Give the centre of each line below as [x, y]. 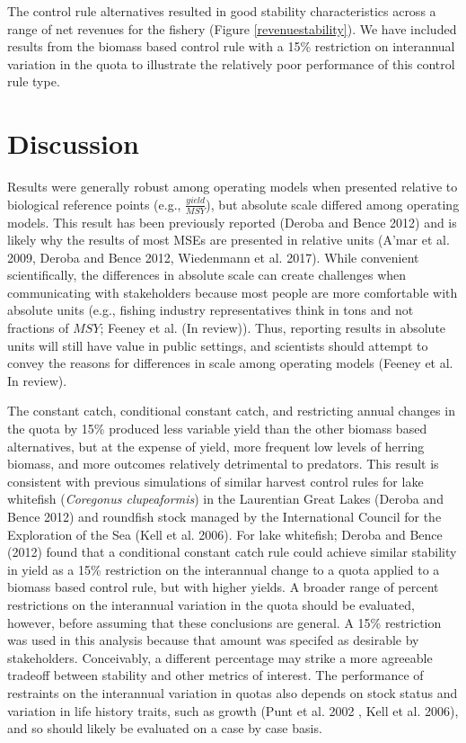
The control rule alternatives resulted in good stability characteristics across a [222, 11]
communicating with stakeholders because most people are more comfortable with [233, 292]
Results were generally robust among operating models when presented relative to [233, 187]
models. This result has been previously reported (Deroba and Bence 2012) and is [232, 222]
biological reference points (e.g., [94, 204]
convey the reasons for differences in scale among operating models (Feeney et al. [230, 363]
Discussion [73, 143]
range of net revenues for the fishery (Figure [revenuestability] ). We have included [232, 28]
